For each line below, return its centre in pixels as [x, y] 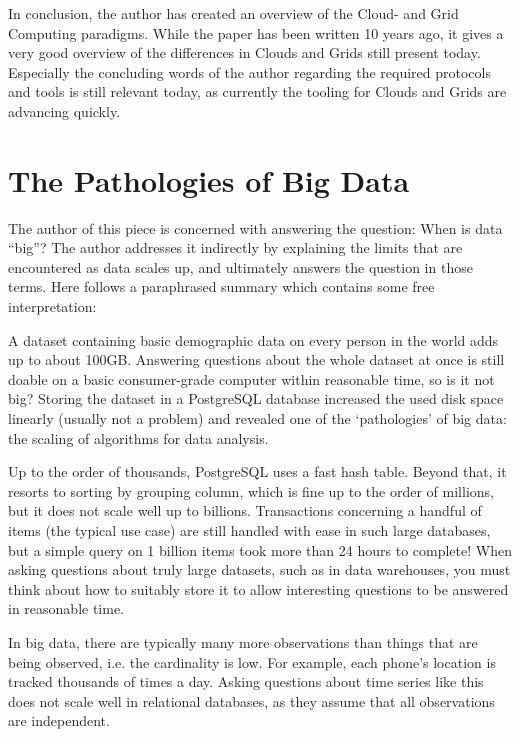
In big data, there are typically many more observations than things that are [243, 641]
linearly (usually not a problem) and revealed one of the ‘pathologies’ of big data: [257, 418]
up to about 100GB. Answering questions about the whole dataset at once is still [256, 359]
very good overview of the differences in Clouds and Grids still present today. [244, 52]
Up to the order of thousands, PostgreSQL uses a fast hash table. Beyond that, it [257, 471]
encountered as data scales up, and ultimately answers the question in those [240, 266]
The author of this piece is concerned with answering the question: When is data [255, 227]
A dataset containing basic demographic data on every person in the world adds [253, 339]
